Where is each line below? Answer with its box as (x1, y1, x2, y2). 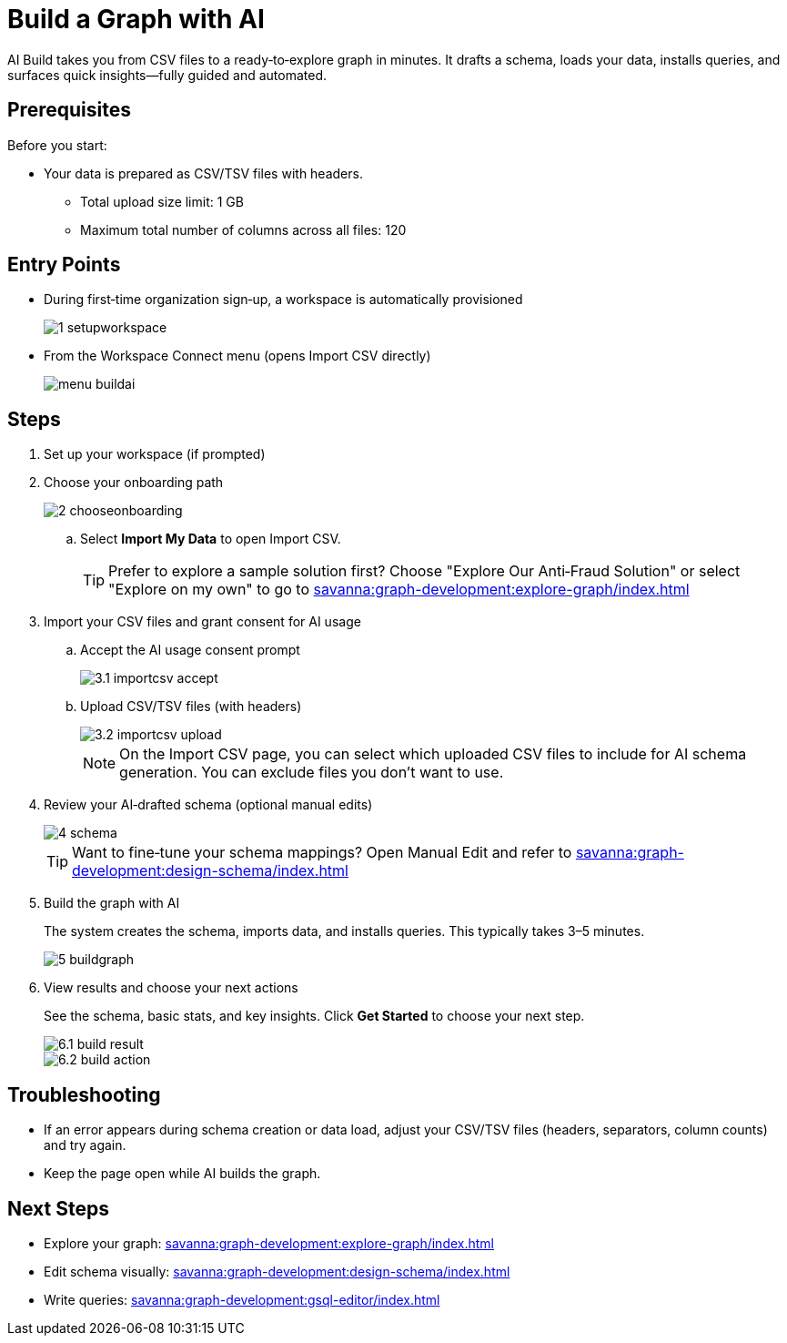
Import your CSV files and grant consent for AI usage (44, 614, 361, 630)
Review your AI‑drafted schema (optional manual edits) (44, 797, 373, 813)
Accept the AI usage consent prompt (80, 642, 300, 658)
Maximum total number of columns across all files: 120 (80, 221, 407, 238)
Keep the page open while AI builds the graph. (44, 1165, 321, 1182)
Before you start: (7, 137, 107, 153)
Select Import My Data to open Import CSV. (80, 531, 341, 547)
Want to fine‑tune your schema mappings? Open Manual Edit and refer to (72, 843, 572, 862)
